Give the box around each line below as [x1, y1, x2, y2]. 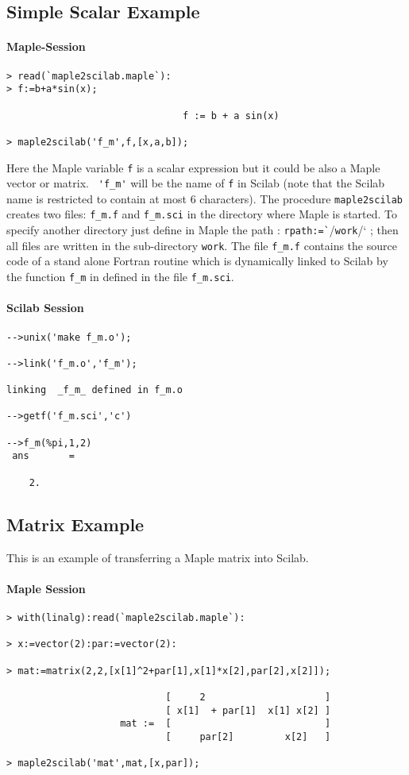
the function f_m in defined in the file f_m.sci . [6, 268, 234, 285]
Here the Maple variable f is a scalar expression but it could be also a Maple [6, 159, 380, 175]
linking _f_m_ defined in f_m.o [6, 384, 183, 396]
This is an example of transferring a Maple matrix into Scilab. [6, 549, 309, 565]
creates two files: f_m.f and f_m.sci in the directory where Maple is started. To [6, 206, 398, 222]
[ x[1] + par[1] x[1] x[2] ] [165, 704, 331, 716]
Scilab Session [6, 299, 84, 316]
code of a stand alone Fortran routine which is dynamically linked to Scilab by [6, 253, 388, 269]
